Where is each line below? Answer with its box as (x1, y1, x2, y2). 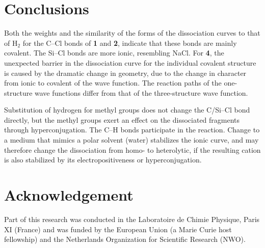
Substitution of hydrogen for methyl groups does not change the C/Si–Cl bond (4, 104, 250, 115)
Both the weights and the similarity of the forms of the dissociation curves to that (4, 27, 260, 38)
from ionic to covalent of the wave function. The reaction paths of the (4, 77, 222, 88)
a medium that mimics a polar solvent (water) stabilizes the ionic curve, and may (4, 134, 259, 145)
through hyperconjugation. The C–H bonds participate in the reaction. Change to (4, 124, 260, 135)
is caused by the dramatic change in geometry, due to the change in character (4, 67, 247, 78)
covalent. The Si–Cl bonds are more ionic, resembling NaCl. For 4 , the (4, 47, 224, 58)
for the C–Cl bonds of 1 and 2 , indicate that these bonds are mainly (22, 37, 237, 48)
